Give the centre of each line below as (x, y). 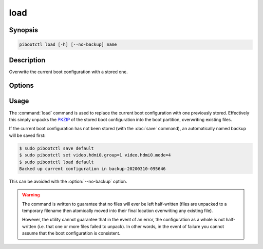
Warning (31, 195)
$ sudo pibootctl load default (57, 162)
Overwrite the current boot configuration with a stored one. (68, 72)
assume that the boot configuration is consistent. (71, 233)
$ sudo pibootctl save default (57, 148)
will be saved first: (27, 135)
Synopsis (24, 30)
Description (27, 60)
